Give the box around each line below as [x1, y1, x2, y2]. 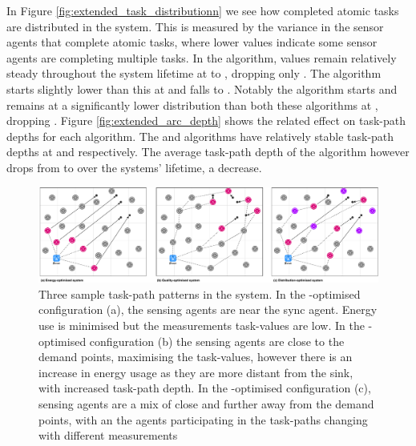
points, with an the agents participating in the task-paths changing [38, 411, 368, 428]
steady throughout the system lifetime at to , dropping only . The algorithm [6, 65, 382, 82]
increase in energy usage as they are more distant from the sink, [38, 364, 353, 380]
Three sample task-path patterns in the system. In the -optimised [38, 285, 361, 302]
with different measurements [38, 427, 178, 444]
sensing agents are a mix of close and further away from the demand [38, 395, 374, 412]
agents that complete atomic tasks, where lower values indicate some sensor [6, 34, 378, 50]
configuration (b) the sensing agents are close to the [89, 332, 345, 349]
